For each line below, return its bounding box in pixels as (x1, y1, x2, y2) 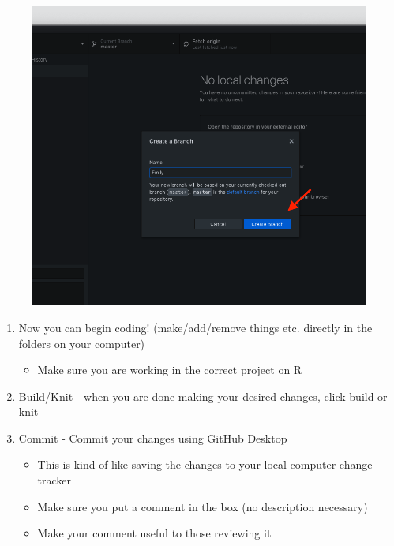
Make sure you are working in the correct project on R (37, 361, 302, 378)
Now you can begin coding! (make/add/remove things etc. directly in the (18, 319, 373, 335)
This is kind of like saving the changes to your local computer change (37, 456, 373, 473)
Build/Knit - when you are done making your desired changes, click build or (18, 387, 388, 404)
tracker (37, 472, 72, 488)
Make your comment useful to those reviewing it (37, 525, 272, 541)
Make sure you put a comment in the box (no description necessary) (37, 498, 368, 514)
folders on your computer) (18, 335, 145, 351)
